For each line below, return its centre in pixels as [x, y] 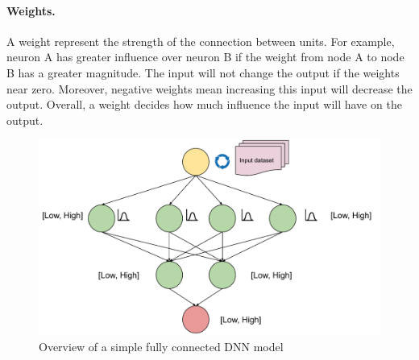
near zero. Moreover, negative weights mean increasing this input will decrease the [209, 88]
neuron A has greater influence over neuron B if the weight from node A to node [205, 57]
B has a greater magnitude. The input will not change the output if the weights [203, 72]
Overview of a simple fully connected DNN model [161, 346]
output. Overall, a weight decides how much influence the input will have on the [204, 104]
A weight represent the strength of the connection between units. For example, [201, 41]
